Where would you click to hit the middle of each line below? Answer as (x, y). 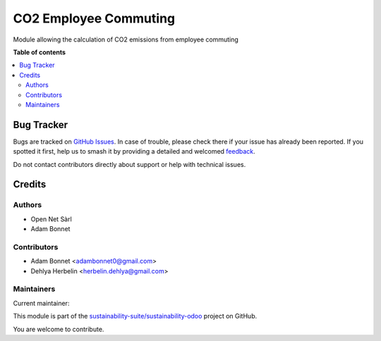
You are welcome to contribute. (59, 329)
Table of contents (40, 52)
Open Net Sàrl (51, 219)
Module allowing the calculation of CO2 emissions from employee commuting (126, 39)
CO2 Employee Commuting (94, 18)
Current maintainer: (41, 303)
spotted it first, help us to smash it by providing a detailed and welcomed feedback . (134, 151)
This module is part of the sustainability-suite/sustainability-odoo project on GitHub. (135, 316)
